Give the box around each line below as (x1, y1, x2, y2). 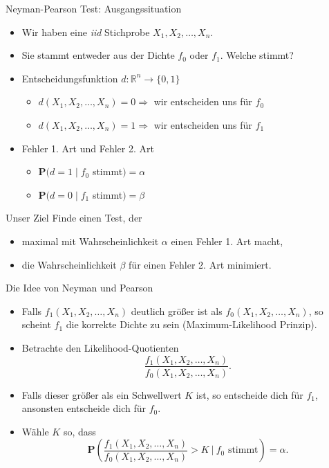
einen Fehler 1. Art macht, (171, 233, 283, 248)
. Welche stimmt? (220, 48, 294, 62)
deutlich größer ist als (131, 303, 223, 318)
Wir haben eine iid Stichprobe (21, 24, 150, 39)
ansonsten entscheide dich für (21, 401, 146, 415)
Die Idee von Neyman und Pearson (6, 280, 153, 295)
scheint (21, 317, 51, 332)
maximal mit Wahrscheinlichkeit (21, 233, 159, 248)
